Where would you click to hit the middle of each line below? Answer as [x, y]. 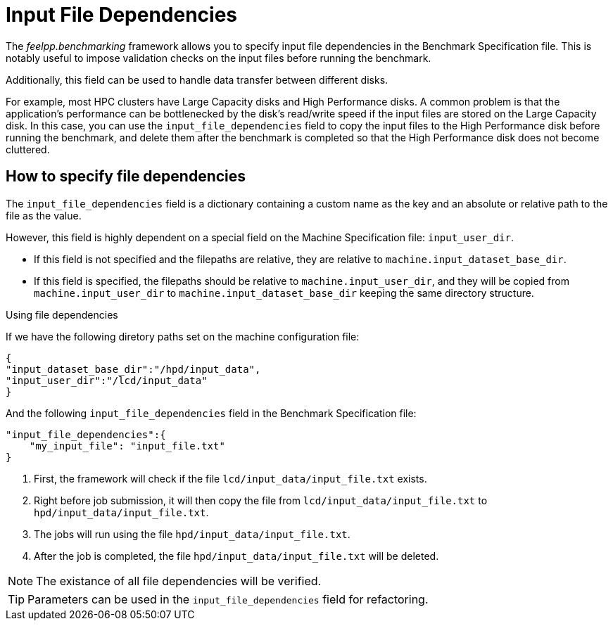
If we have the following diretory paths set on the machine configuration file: [183, 336]
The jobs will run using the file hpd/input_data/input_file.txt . [192, 534]
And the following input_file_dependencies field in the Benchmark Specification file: [211, 413]
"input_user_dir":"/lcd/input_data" [107, 380]
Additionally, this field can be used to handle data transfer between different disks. [197, 79]
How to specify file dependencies [126, 177]
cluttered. [28, 149]
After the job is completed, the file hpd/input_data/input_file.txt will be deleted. [236, 556]
